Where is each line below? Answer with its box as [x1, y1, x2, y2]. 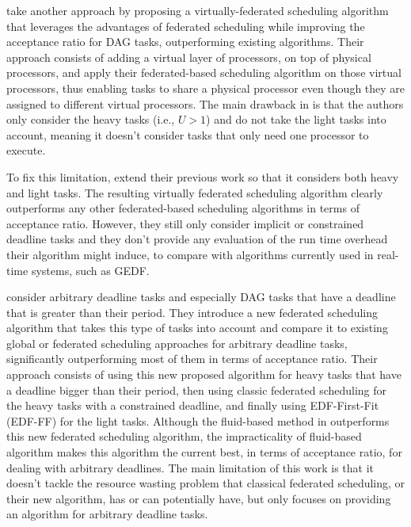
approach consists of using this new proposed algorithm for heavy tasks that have [6, 366, 401, 383]
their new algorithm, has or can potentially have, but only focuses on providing [6, 490, 391, 506]
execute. [6, 142, 46, 158]
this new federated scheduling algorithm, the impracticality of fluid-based [6, 428, 362, 445]
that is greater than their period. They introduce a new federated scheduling [6, 304, 379, 320]
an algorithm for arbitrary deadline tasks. [6, 506, 208, 522]
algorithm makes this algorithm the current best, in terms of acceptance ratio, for [6, 444, 402, 460]
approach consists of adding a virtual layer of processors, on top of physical [6, 48, 371, 65]
